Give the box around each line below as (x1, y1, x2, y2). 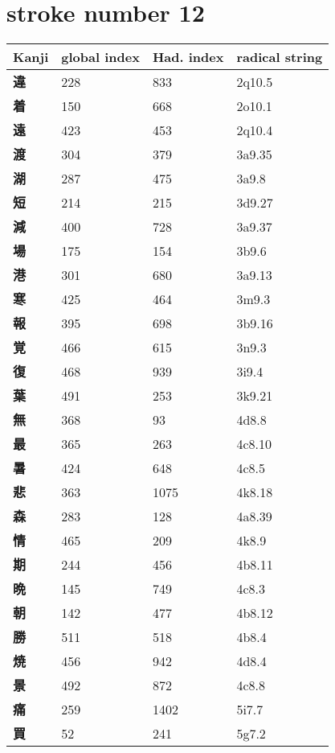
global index (61, 47, 140, 67)
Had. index (152, 47, 224, 67)
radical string (236, 47, 323, 67)
